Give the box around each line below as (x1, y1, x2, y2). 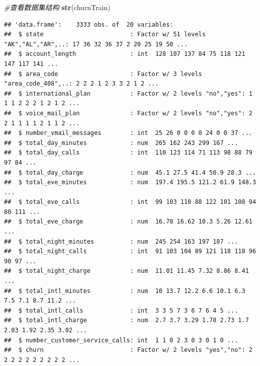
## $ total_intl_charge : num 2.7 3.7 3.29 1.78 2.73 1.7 (4, 317, 249, 324)
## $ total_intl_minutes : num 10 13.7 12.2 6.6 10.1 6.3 (4, 287, 245, 295)
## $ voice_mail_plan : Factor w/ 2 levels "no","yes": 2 (4, 109, 252, 117)
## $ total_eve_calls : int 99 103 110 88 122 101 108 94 (4, 198, 256, 206)
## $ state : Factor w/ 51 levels (4, 31, 206, 38)
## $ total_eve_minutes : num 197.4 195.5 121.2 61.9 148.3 (4, 179, 256, 186)
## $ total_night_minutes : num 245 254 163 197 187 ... (4, 238, 238, 245)
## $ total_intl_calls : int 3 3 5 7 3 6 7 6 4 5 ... (4, 307, 238, 314)
